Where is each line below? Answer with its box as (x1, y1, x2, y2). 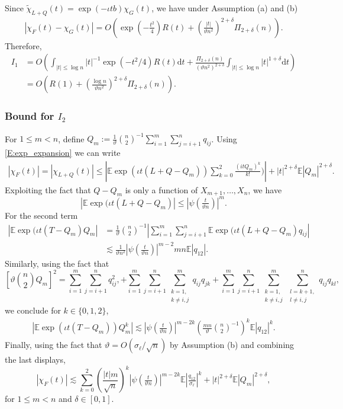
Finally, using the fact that (5, 338, 102, 351)
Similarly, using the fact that (5, 257, 109, 270)
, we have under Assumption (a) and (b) (151, 2, 298, 14)
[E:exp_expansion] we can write (5, 146, 121, 158)
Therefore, (5, 39, 42, 52)
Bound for (5, 108, 54, 123)
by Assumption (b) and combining (169, 338, 295, 351)
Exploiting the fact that (5, 183, 91, 196)
